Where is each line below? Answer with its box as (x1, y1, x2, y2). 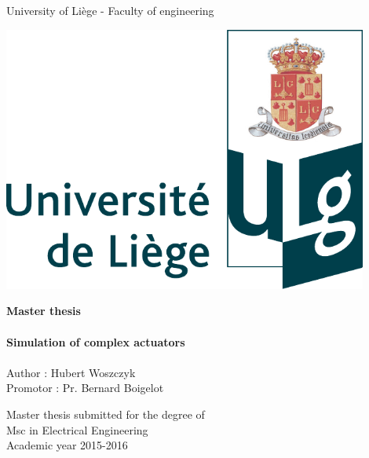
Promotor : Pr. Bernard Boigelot (6, 379, 164, 396)
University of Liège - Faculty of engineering (6, 2, 214, 18)
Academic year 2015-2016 (6, 437, 128, 453)
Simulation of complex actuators (6, 333, 185, 350)
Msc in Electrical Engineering (6, 421, 148, 438)
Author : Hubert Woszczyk (6, 364, 136, 380)
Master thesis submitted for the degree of (6, 405, 205, 422)
